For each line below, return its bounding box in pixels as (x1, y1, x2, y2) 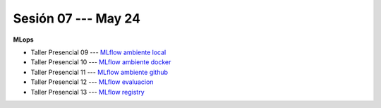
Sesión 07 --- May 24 (13, 11, 141, 26)
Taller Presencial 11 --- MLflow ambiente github (30, 68, 169, 76)
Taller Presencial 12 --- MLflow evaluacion (30, 78, 154, 86)
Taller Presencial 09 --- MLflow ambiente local (30, 48, 167, 56)
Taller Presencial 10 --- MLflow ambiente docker (30, 58, 171, 66)
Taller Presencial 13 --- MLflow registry (30, 88, 145, 96)
